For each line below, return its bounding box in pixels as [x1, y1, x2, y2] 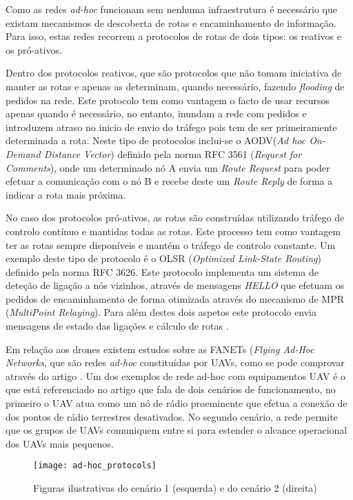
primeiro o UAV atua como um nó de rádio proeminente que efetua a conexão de [6, 396, 347, 410]
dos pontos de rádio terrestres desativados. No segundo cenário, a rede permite [6, 409, 338, 423]
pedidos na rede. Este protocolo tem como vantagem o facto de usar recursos [6, 92, 330, 107]
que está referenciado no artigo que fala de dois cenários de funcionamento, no [6, 382, 336, 397]
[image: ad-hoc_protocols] [33, 461, 157, 471]
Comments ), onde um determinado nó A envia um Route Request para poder [6, 160, 330, 174]
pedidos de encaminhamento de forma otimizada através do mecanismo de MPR [6, 291, 345, 306]
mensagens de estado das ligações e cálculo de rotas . [6, 319, 229, 333]
